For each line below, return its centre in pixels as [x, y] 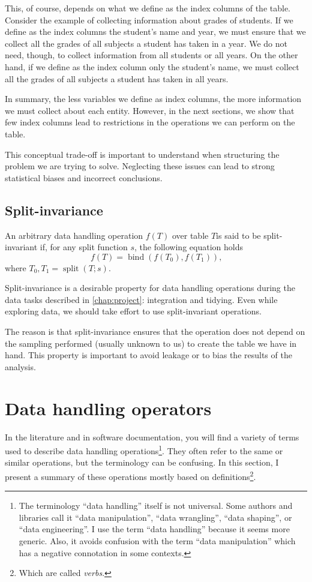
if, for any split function [84, 247]
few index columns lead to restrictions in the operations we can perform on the [150, 122]
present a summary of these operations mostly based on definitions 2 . [130, 475]
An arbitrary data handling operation [74, 235]
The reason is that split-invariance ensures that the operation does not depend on [155, 331]
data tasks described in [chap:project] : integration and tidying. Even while [141, 299]
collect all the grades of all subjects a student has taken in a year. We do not [146, 43]
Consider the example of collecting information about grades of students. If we [149, 19]
